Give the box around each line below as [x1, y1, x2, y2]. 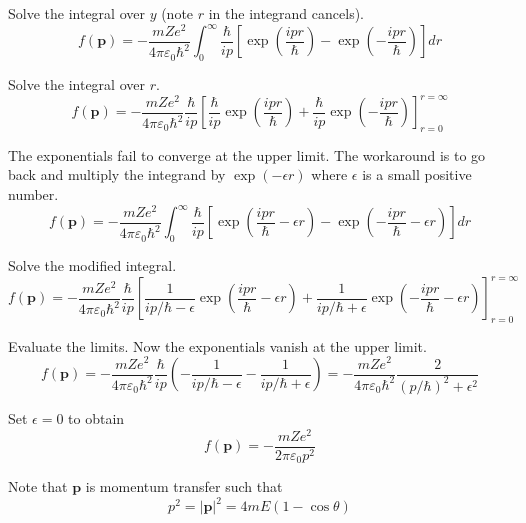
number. [8, 184, 59, 205]
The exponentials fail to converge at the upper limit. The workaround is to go [8, 144, 486, 165]
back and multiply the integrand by [8, 164, 226, 185]
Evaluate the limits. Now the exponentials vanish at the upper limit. [8, 335, 427, 356]
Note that [8, 476, 68, 497]
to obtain [68, 407, 125, 428]
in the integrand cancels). [208, 3, 364, 23]
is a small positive [362, 164, 472, 185]
